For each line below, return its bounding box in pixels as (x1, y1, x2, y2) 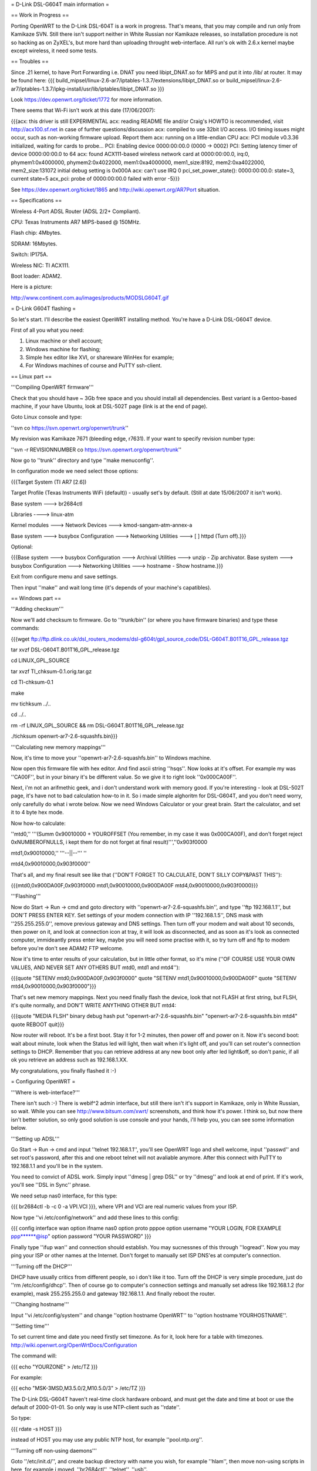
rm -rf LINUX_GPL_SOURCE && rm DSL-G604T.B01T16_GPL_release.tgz (11, 721, 184, 729)
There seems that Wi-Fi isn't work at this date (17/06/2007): (11, 107, 156, 114)
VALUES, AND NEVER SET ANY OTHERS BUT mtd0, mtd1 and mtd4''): (11, 964, 180, 971)
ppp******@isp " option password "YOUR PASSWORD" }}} (11, 1233, 151, 1240)
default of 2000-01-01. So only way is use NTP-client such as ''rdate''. (11, 1404, 181, 1411)
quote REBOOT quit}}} (11, 1021, 65, 1028)
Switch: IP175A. (11, 251, 48, 258)
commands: (11, 624, 40, 632)
